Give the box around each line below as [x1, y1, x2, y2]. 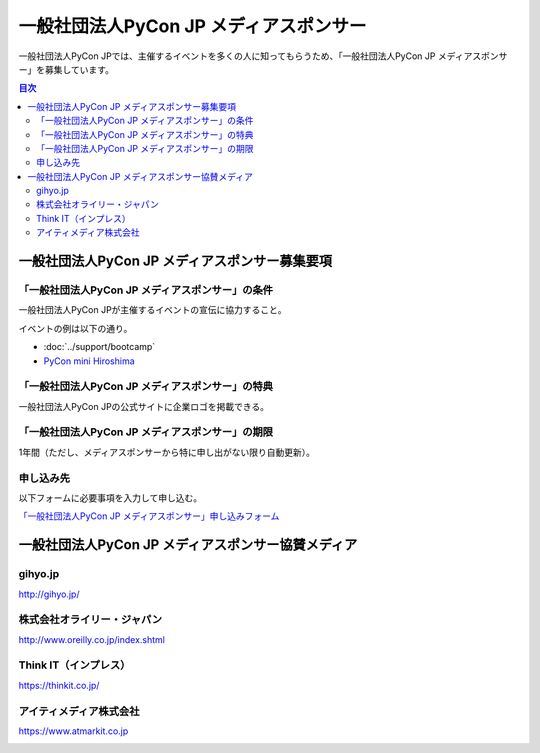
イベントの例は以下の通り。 [18, 322, 133, 334]
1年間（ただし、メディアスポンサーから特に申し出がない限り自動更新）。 [18, 446, 315, 458]
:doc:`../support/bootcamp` [43, 341, 156, 353]
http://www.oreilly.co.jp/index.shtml [18, 633, 165, 645]
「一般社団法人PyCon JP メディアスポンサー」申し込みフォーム [18, 510, 280, 522]
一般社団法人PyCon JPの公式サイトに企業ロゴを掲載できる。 [18, 400, 270, 412]
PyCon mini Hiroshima [43, 355, 135, 367]
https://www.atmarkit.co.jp [18, 725, 129, 737]
